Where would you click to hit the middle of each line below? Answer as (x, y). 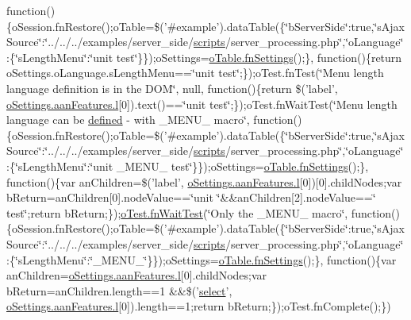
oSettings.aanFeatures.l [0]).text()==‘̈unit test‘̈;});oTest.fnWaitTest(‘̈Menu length (202, 104)
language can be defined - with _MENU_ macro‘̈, (128, 120)
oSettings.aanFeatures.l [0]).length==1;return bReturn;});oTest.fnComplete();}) (199, 306)
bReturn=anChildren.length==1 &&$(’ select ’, (119, 290)
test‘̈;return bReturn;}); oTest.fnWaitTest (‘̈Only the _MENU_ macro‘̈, (177, 212)
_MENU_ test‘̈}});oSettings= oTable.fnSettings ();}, (242, 166)
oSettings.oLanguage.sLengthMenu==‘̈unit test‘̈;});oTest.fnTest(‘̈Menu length (195, 73)
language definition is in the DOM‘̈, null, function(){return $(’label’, (172, 88)
